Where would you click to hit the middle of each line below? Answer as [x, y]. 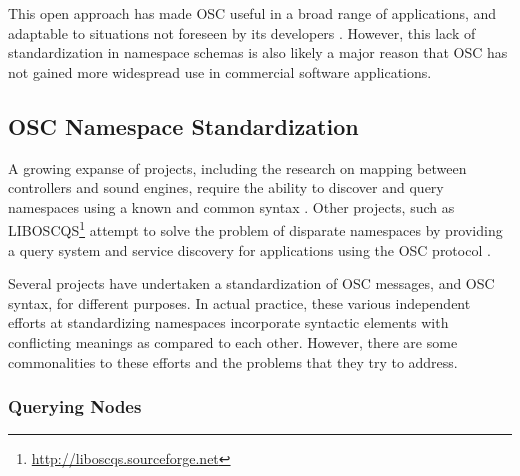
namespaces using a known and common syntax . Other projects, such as [231, 206]
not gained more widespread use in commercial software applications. [220, 71]
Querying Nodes [75, 406]
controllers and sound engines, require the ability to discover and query [226, 187]
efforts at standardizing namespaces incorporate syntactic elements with [228, 322]
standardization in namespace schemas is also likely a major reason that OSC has [258, 52]
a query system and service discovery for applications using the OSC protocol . [249, 249]
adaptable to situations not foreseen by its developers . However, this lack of [242, 32]
